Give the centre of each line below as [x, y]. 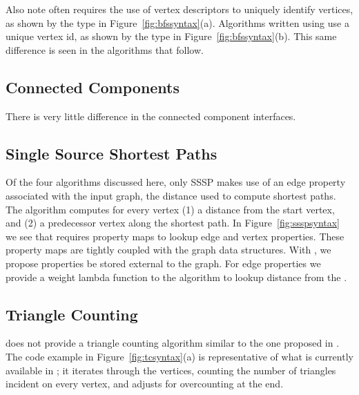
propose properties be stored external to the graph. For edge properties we [163, 263]
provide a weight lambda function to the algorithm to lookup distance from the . [176, 277]
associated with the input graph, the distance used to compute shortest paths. [171, 195]
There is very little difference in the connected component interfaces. [151, 116]
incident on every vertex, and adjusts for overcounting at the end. [145, 384]
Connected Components [93, 87]
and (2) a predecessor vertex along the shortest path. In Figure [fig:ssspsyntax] [173, 223]
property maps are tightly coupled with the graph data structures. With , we [168, 250]
